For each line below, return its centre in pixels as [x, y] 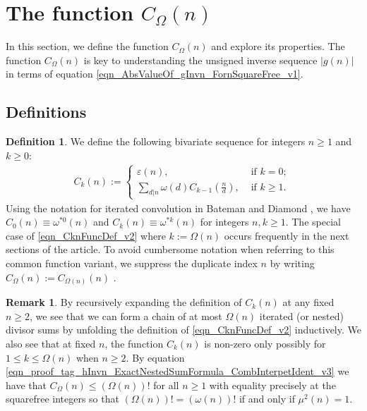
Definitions [46, 112]
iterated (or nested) [301, 315]
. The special [313, 222]
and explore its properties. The [278, 46]
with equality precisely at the [272, 385]
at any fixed [308, 302]
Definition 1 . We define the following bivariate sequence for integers [156, 141]
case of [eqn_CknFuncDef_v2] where [86, 235]
